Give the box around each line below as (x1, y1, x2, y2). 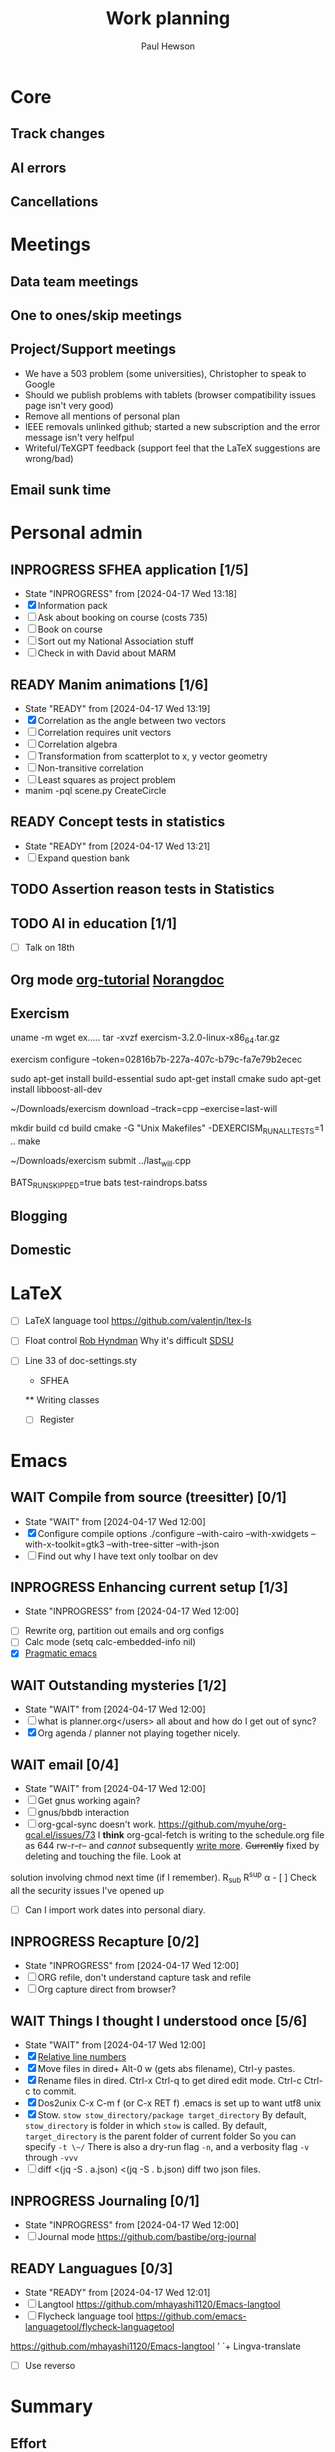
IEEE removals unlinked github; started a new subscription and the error (24, 420, 321, 432)
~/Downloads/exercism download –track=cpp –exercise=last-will (10, 1103, 278, 1115)
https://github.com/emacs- (135, 2310, 247, 2322)
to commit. (32, 2085, 77, 2097)
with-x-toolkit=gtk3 (24, 1538, 105, 1550)
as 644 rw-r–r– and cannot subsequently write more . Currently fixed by (24, 1840, 320, 1852)
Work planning (105, 7, 231, 30)
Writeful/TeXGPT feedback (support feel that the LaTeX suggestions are (24, 442, 321, 454)
